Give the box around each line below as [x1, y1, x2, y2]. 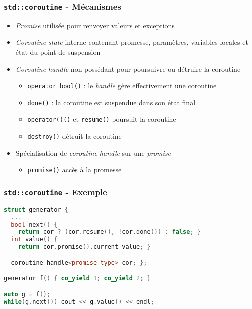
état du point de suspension [15, 46, 101, 57]
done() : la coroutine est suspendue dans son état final [27, 97, 196, 107]
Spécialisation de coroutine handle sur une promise [15, 147, 171, 158]
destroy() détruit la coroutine [27, 131, 122, 141]
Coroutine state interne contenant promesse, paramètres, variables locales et [15, 37, 248, 47]
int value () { [11, 236, 58, 243]
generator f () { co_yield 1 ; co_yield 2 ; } [4, 275, 151, 282]
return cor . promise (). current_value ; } [18, 243, 151, 251]
